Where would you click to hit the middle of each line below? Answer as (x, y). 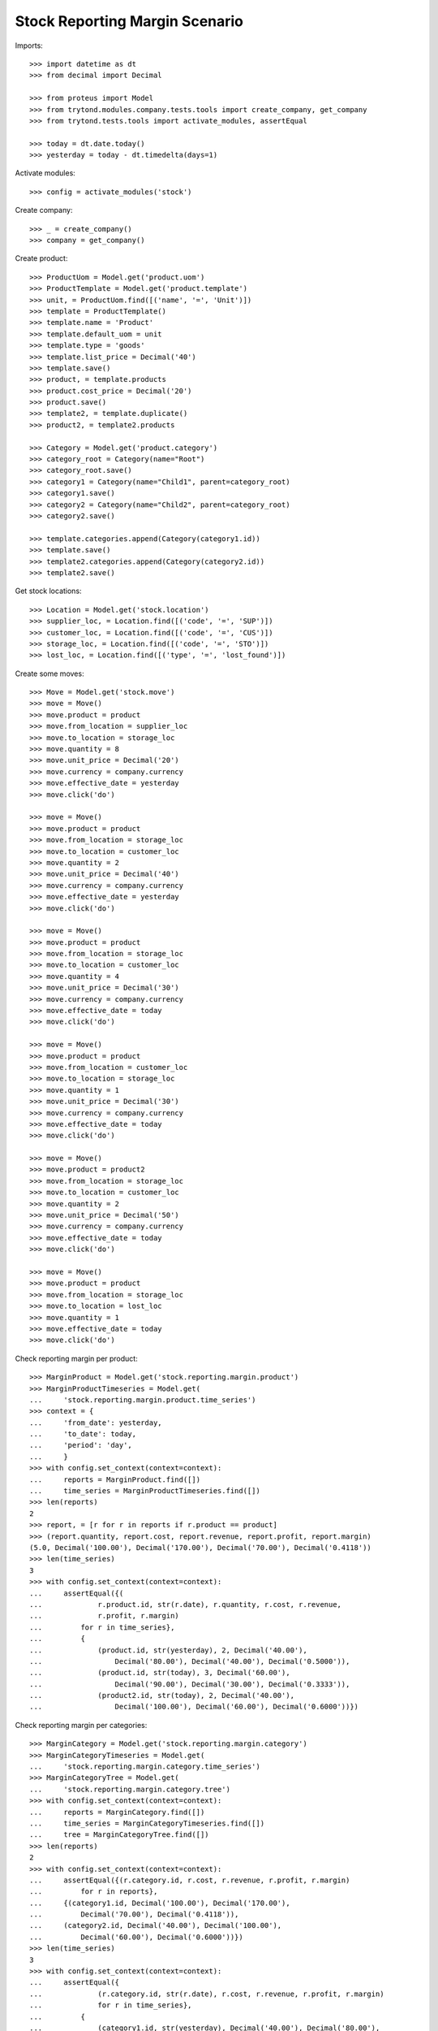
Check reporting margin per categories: (81, 1725)
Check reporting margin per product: (76, 1358)
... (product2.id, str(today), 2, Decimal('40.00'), (162, 1695)
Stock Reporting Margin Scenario (129, 21)
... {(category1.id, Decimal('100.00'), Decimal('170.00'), (160, 1903)
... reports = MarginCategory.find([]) (117, 1812)
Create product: (41, 258)
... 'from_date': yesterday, (96, 1423)
